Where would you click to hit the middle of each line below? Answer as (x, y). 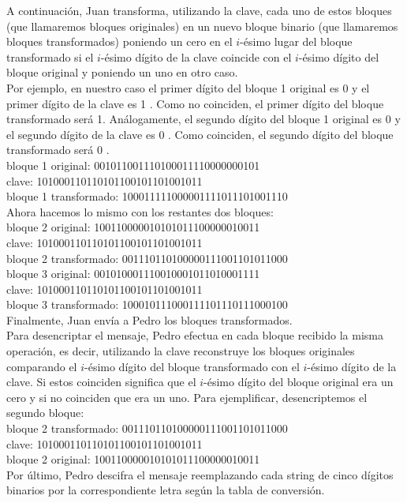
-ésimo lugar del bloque (296, 41)
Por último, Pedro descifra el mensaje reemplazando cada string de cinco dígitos (200, 474)
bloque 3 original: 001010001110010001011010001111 (133, 274)
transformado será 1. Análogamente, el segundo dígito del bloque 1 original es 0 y (203, 119)
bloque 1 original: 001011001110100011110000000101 (133, 165)
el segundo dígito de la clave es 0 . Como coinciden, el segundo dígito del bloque (200, 134)
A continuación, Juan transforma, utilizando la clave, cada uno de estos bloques (199, 10)
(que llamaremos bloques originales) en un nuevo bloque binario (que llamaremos (202, 26)
